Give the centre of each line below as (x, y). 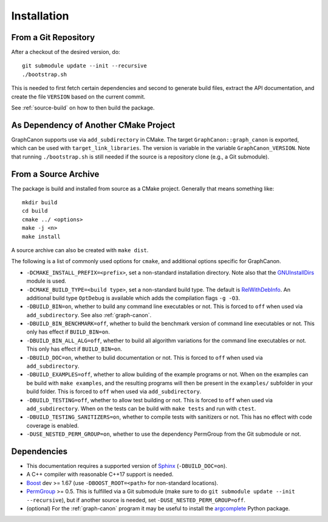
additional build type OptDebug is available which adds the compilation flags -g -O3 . (133, 298)
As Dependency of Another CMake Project (93, 125)
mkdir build (40, 203)
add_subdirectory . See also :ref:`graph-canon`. (89, 315)
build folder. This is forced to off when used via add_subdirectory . (114, 391)
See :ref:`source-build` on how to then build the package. (83, 108)
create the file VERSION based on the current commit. (78, 97)
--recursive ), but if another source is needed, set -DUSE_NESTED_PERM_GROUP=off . (136, 500)
